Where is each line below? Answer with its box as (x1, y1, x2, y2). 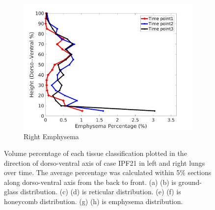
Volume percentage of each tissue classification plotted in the (4, 148, 187, 158)
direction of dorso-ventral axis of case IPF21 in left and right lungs (4, 157, 205, 168)
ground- (178, 177, 202, 187)
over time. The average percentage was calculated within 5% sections (4, 167, 212, 178)
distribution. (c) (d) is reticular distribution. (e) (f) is (20, 186, 181, 197)
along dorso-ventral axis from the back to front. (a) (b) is (4, 177, 176, 187)
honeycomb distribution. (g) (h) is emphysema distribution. (4, 196, 183, 207)
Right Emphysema (24, 131, 79, 142)
